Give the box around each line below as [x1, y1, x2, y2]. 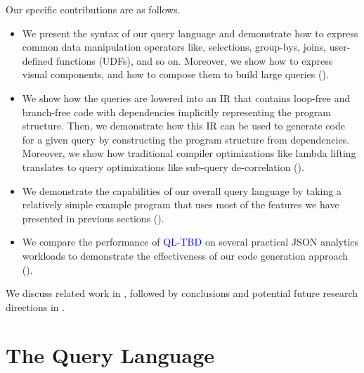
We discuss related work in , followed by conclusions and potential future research [6, 286, 358, 301]
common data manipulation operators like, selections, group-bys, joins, [22, 39, 326, 54]
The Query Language [6, 341, 215, 369]
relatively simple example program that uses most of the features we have [22, 197, 339, 212]
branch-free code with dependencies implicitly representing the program [22, 104, 331, 119]
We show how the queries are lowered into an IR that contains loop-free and [22, 90, 351, 105]
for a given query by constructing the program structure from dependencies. [22, 132, 350, 146]
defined [22, 53, 53, 68]
